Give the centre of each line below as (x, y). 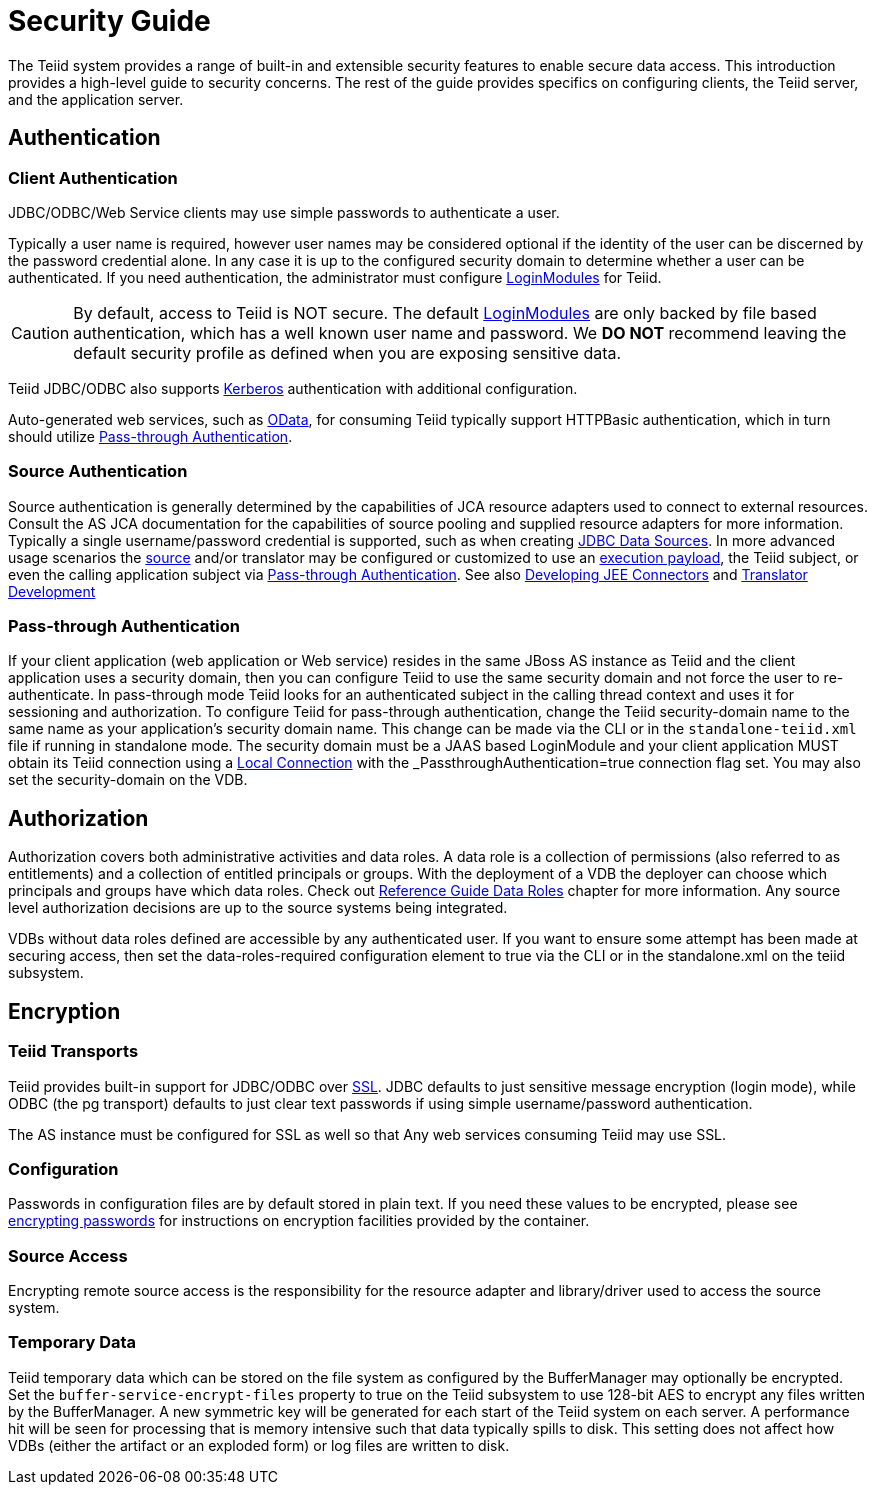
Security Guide (109, 21)
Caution (40, 332)
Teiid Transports (73, 1051)
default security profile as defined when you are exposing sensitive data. (347, 352)
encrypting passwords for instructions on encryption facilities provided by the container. (299, 1221)
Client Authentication (93, 177)
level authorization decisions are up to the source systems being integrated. (258, 908)
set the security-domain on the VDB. (128, 780)
